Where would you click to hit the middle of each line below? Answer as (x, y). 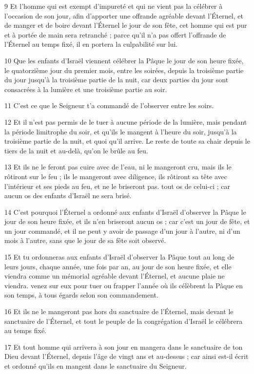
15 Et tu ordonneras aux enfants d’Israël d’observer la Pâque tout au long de (119, 257)
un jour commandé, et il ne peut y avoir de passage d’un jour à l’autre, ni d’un (122, 231)
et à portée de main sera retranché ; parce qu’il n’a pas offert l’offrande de (115, 34)
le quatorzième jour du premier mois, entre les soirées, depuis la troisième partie (124, 70)
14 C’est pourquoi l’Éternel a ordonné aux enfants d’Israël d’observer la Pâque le (125, 212)
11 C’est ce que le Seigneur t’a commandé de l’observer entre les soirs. (109, 105)
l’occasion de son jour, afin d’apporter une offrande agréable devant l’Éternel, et (124, 15)
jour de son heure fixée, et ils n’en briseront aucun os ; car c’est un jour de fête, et (127, 221)
